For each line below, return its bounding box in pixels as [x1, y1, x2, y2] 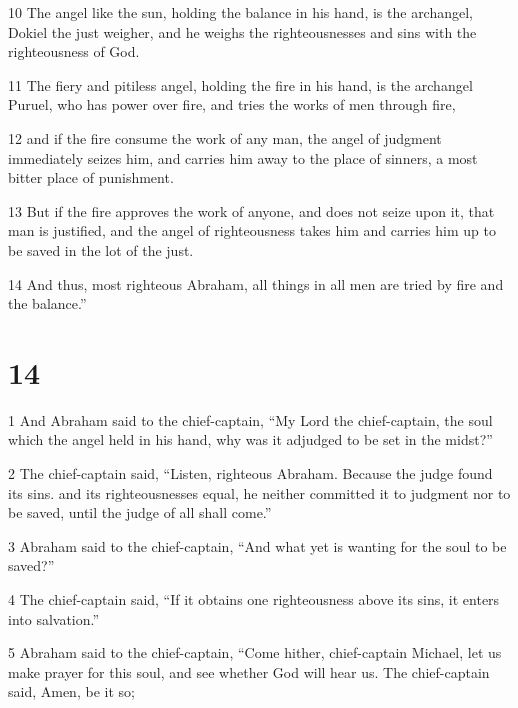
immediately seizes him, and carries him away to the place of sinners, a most [8, 147, 478, 168]
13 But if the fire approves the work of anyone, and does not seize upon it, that [8, 200, 495, 221]
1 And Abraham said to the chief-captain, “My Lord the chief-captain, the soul [8, 409, 493, 430]
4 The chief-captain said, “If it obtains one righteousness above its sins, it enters [8, 589, 500, 609]
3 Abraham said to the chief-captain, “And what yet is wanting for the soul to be [8, 535, 507, 556]
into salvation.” [8, 608, 100, 629]
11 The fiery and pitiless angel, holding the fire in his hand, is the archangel [8, 74, 473, 95]
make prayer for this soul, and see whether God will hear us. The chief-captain [8, 661, 490, 682]
